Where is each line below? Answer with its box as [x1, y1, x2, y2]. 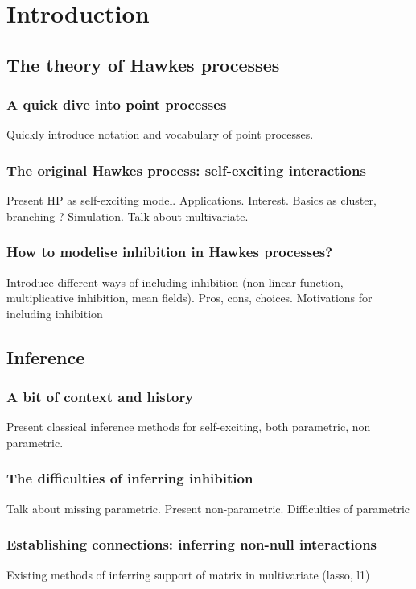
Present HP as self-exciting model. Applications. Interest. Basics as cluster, [6, 192, 377, 209]
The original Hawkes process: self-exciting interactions [6, 160, 366, 180]
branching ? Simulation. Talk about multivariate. [6, 207, 249, 224]
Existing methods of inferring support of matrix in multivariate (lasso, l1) [6, 566, 370, 583]
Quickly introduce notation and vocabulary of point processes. [6, 126, 314, 143]
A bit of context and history [6, 387, 194, 407]
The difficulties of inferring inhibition [6, 468, 253, 488]
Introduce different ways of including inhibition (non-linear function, [6, 273, 344, 290]
